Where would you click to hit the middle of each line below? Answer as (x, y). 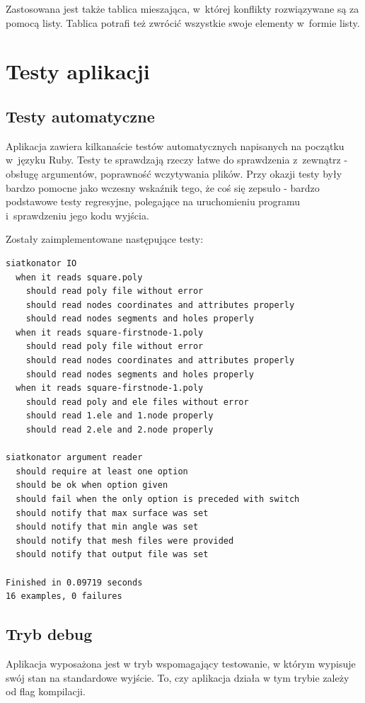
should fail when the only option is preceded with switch (158, 499)
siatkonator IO (41, 263)
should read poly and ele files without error (137, 402)
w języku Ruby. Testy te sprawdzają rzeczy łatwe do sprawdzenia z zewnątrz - (177, 160)
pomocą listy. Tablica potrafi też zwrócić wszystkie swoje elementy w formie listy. (183, 22)
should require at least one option (102, 471)
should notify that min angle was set (107, 527)
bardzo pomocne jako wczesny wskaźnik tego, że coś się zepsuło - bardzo (163, 187)
